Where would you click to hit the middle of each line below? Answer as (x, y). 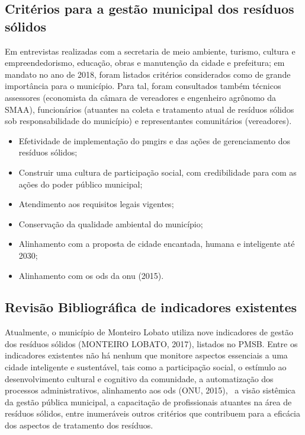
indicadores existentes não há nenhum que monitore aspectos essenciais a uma (146, 355)
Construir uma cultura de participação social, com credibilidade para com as (158, 172)
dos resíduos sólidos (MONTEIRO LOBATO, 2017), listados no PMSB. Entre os (151, 343)
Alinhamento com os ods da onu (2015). (91, 275)
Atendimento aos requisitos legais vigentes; (96, 204)
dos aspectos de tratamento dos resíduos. (79, 425)
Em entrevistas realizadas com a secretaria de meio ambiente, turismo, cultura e (150, 51)
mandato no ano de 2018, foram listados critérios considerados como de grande (148, 74)
